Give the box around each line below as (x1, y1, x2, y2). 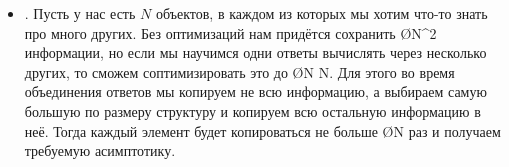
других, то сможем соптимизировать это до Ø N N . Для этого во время (24, 61, 455, 82)
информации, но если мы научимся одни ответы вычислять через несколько (24, 42, 487, 63)
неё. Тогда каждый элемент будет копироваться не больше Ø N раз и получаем (24, 120, 501, 141)
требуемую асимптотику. (24, 140, 176, 161)
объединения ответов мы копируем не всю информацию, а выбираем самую (24, 81, 487, 102)
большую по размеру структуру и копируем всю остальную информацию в (24, 100, 481, 121)
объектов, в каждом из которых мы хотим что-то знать (155, 3, 488, 23)
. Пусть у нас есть (24, 3, 136, 23)
